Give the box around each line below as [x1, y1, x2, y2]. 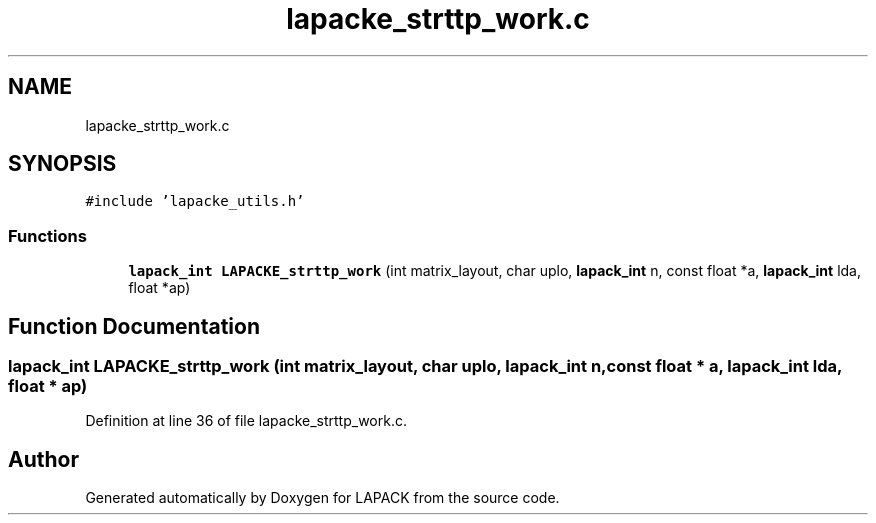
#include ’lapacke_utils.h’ [85, 193, 305, 210]
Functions [8, 225, 87, 246]
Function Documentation [8, 313, 260, 339]
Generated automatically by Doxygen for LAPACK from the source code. [85, 489, 560, 507]
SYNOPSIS [8, 151, 117, 177]
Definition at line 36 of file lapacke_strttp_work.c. [85, 412, 407, 430]
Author [8, 446, 79, 472]
